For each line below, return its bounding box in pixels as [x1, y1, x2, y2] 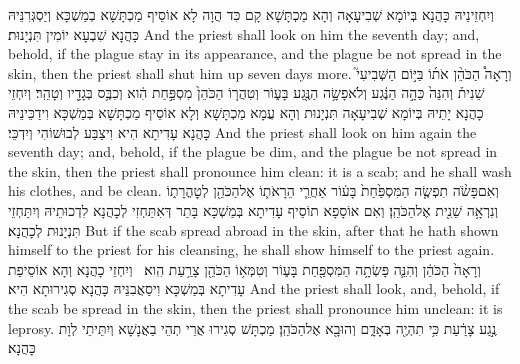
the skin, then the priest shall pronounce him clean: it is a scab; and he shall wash [8, 160, 512, 181]
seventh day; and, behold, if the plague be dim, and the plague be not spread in [8, 141, 498, 162]
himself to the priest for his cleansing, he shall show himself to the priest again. [8, 239, 495, 260]
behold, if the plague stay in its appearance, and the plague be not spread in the [8, 43, 502, 64]
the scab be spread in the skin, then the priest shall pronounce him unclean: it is [8, 297, 503, 318]
